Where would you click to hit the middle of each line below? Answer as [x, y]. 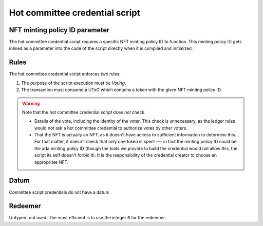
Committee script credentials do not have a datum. [60, 192]
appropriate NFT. [51, 162]
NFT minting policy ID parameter [59, 30]
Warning [31, 103]
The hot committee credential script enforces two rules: [65, 74]
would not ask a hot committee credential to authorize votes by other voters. [111, 128]
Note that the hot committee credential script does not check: [84, 112]
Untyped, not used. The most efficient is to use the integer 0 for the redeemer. [88, 218]
